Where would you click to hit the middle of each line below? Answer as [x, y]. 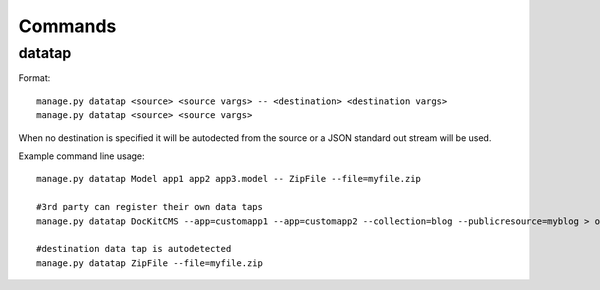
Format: [34, 78]
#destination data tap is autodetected [134, 249]
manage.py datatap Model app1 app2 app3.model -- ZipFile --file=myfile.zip [229, 179]
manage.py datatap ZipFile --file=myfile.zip [150, 263]
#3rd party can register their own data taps [150, 207]
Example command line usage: [81, 156]
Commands [67, 26]
